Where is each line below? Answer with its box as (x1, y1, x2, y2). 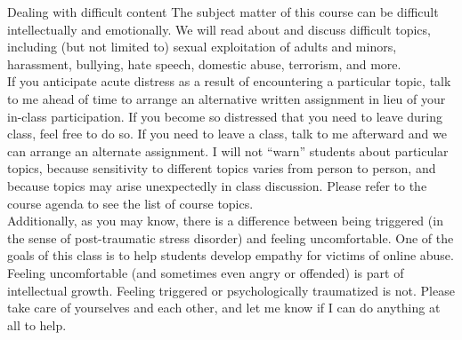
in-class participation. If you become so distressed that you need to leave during (7, 107, 443, 125)
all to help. (7, 315, 67, 334)
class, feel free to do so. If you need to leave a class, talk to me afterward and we (7, 124, 447, 143)
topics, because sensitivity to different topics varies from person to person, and (7, 159, 436, 178)
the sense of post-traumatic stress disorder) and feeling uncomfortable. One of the (7, 228, 454, 247)
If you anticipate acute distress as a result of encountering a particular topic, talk (7, 72, 451, 91)
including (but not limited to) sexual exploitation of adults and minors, (7, 37, 397, 56)
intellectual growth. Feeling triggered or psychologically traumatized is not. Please (7, 281, 455, 299)
